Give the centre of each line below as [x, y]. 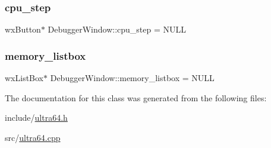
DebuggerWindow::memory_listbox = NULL [132, 78]
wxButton [23, 29]
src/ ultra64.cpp [33, 137]
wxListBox [24, 78]
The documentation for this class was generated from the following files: [136, 97]
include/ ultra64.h [36, 118]
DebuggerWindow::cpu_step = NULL [117, 29]
